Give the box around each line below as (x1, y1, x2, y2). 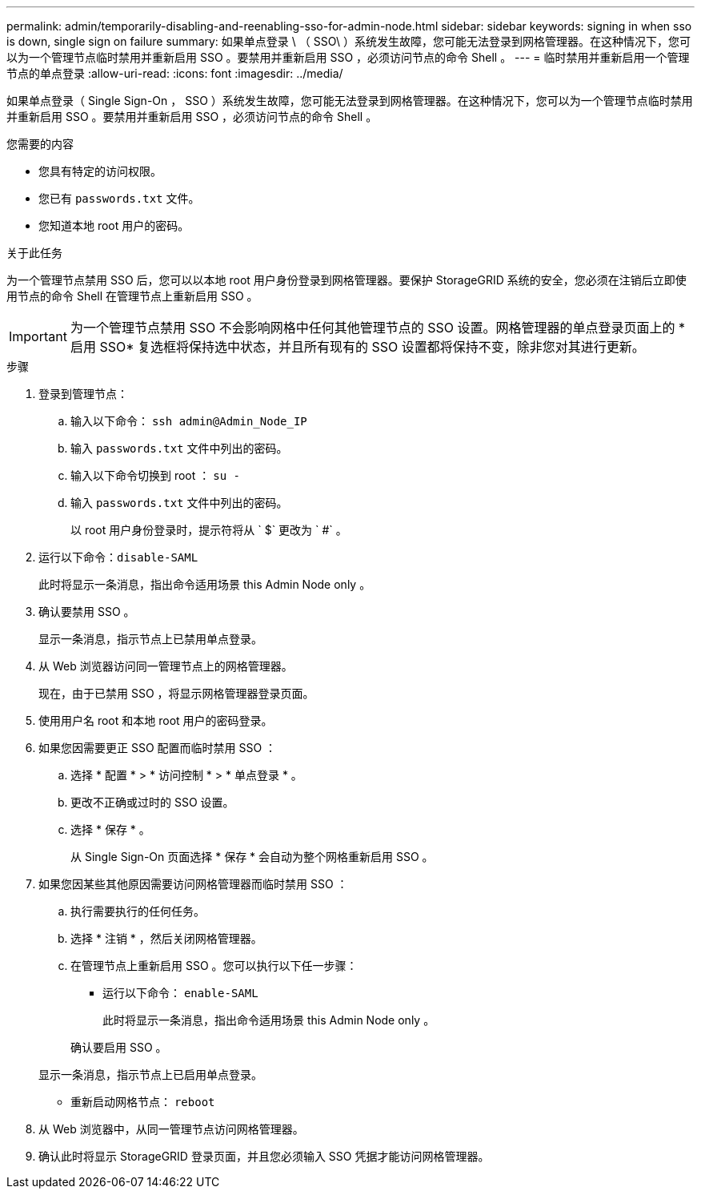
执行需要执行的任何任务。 (70, 904, 205, 918)
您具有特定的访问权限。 (38, 164, 162, 178)
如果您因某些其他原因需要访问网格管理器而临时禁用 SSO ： (38, 877, 348, 891)
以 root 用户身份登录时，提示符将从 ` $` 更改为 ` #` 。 (70, 523, 347, 537)
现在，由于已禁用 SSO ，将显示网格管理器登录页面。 (38, 686, 314, 700)
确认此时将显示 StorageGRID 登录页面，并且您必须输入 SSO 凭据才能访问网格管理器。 (38, 1149, 490, 1163)
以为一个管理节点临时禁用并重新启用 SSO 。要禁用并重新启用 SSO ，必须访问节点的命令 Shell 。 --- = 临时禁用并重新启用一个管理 (6, 50, 690, 64)
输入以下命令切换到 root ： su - (70, 469, 240, 482)
